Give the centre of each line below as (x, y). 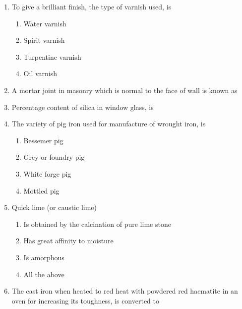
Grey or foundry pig (54, 157)
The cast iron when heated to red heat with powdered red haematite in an (125, 291)
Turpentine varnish (52, 56)
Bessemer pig (43, 140)
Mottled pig (41, 190)
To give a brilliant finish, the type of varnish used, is (91, 6)
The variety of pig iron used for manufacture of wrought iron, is (109, 124)
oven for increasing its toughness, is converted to (86, 300)
